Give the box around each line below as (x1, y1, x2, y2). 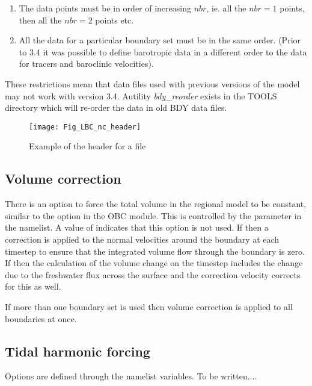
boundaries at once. (5, 312, 77, 325)
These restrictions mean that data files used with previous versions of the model (5, 77, 300, 90)
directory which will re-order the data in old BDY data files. (5, 101, 227, 114)
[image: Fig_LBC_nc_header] (29, 122, 141, 131)
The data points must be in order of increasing (19, 2, 191, 14)
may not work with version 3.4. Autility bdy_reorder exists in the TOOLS (5, 89, 277, 102)
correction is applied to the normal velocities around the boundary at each (5, 232, 280, 245)
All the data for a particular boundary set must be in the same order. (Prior (19, 34, 301, 46)
